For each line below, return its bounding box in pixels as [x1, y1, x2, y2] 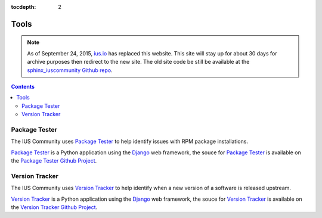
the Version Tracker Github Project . [11, 203, 98, 211]
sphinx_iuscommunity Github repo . [27, 66, 113, 74]
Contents [11, 83, 35, 90]
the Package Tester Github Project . [11, 157, 97, 164]
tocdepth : [11, 4, 36, 10]
